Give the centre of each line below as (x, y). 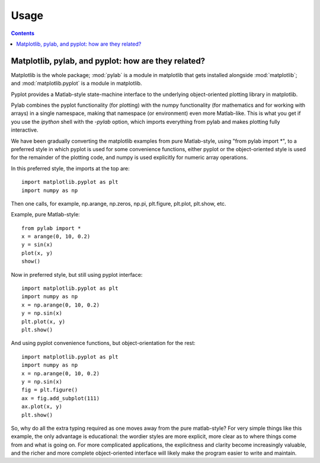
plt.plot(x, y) (44, 321)
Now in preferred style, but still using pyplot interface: (77, 274)
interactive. (25, 130)
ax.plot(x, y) (42, 407)
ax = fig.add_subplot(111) (61, 398)
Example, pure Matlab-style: (45, 215)
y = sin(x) (37, 245)
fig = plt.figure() (50, 390)
